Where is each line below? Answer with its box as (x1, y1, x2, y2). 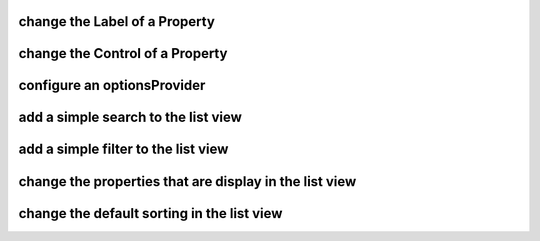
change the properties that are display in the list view (18, 173, 357, 190)
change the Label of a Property (18, 13, 215, 30)
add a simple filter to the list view (18, 141, 229, 158)
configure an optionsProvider (18, 77, 206, 94)
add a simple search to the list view (18, 109, 242, 126)
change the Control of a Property (18, 45, 228, 62)
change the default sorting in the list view (18, 205, 283, 222)
